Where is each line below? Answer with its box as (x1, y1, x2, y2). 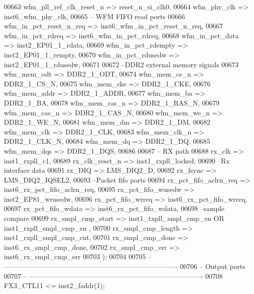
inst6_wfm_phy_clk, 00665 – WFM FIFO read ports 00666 (4, 11, 185, 21)
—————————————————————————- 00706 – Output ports (4, 261, 246, 271)
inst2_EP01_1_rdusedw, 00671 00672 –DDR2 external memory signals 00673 (4, 59, 239, 69)
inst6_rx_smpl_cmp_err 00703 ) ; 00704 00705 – (4, 251, 152, 262)
